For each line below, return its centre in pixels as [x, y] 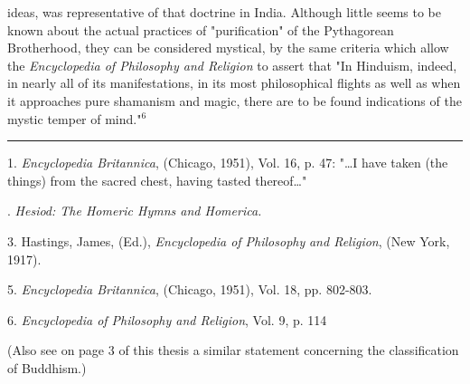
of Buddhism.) [47, 367]
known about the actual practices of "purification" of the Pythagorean [201, 29]
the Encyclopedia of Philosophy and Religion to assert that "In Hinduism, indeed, [232, 65]
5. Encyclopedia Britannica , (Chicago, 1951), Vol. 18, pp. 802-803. [190, 289]
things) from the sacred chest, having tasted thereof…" [157, 180]
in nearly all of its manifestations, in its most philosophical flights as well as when [234, 83]
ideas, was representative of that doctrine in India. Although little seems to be [224, 12]
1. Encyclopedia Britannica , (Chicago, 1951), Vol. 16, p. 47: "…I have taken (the [228, 163]
